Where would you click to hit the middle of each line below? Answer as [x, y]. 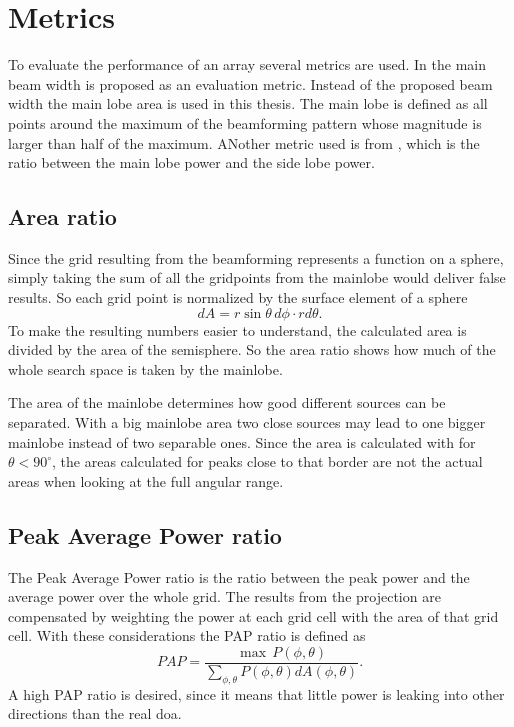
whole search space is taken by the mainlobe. [145, 368]
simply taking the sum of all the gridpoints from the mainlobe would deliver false [257, 277]
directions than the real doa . [95, 713]
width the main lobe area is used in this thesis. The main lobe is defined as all [248, 103]
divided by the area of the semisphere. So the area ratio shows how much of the [252, 349]
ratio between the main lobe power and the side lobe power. [191, 162]
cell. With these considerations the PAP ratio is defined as [187, 635]
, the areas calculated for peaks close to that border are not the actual [267, 461]
